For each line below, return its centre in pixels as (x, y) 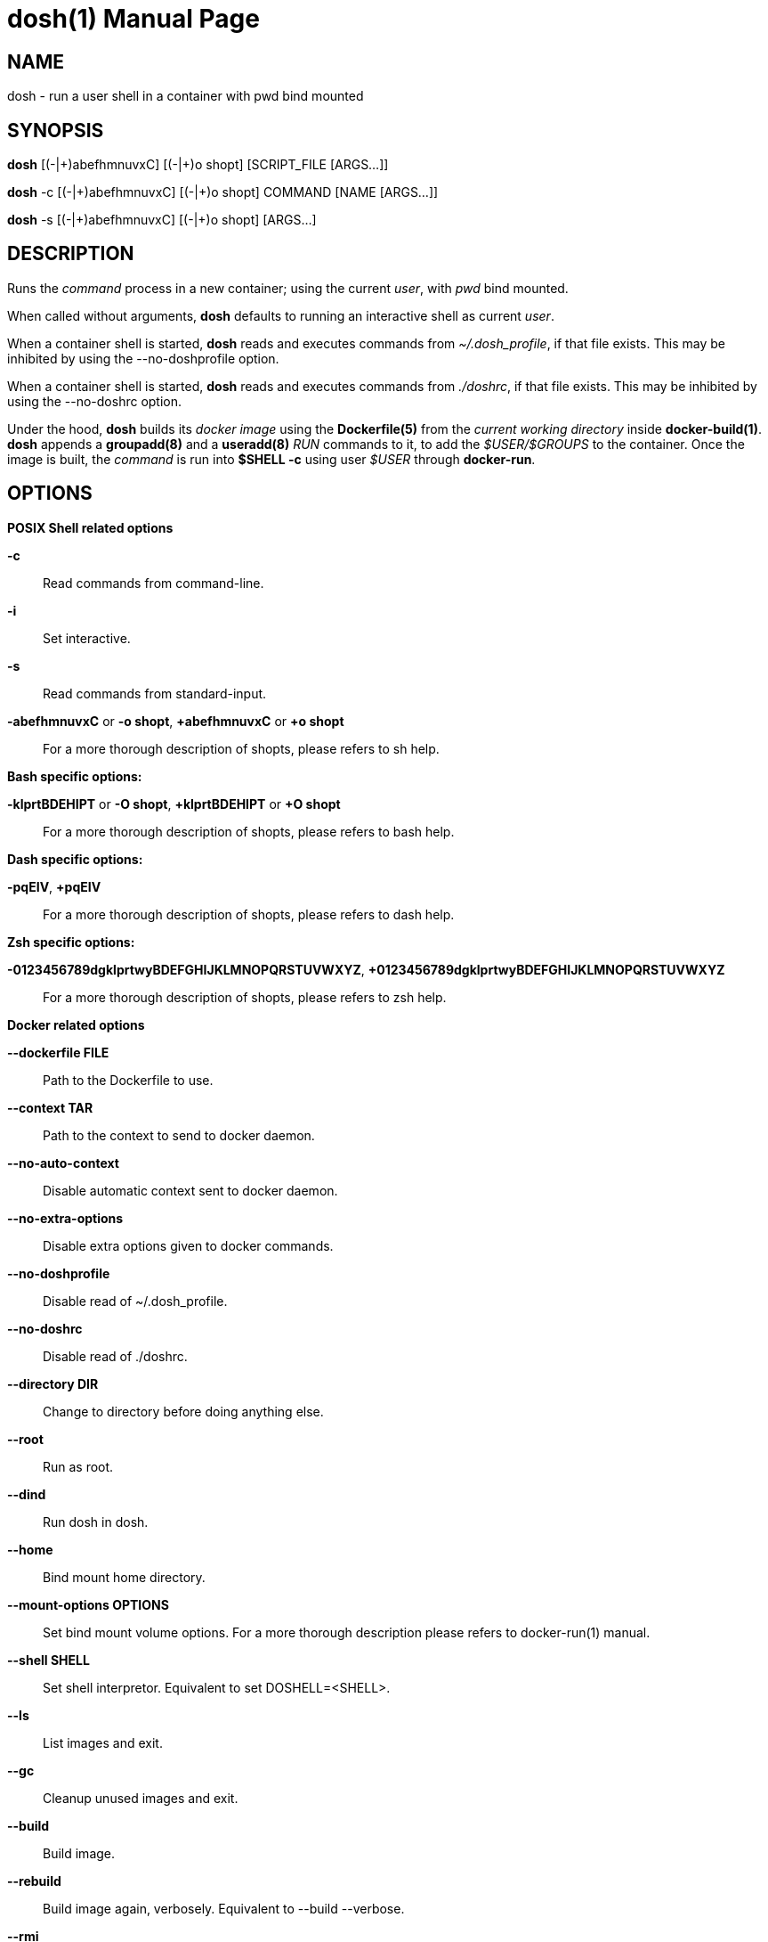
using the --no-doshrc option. (95, 401)
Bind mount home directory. (124, 1577)
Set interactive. (87, 638)
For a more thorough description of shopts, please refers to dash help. (249, 914)
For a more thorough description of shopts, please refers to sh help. (241, 748)
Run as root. (78, 1466)
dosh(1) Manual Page (133, 19)
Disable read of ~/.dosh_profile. (135, 1301)
